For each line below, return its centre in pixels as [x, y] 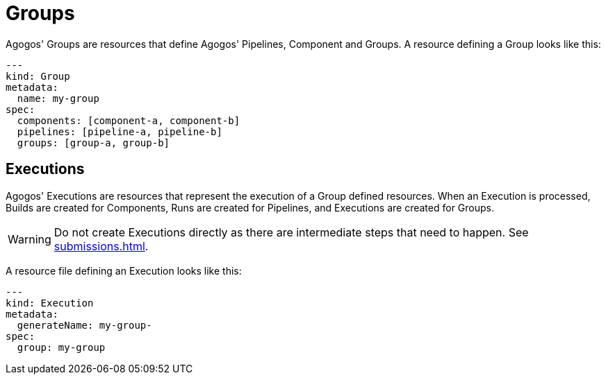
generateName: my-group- [84, 325]
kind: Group [38, 76]
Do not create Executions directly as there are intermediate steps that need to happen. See [291, 232]
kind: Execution [50, 303]
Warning [30, 239]
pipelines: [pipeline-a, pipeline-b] [120, 131]
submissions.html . [101, 246]
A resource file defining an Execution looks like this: [124, 270]
